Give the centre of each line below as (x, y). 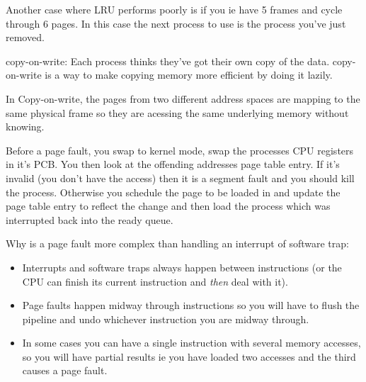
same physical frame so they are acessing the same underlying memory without (177, 112)
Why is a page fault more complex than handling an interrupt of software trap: (177, 243)
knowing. (25, 127)
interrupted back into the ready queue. (90, 219)
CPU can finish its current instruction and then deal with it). (155, 281)
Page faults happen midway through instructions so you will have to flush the (191, 305)
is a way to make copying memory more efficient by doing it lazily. (189, 75)
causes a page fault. (65, 370)
